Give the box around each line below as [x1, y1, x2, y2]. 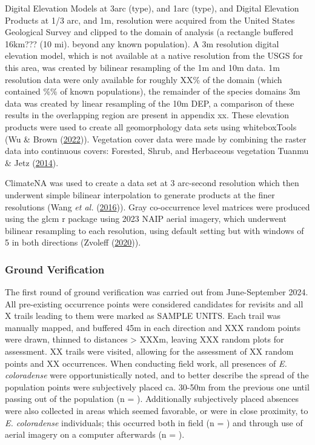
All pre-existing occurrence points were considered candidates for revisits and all [5, 297, 303, 310]
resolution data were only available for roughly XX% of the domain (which [5, 73, 282, 85]
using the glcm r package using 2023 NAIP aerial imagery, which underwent [5, 212, 287, 225]
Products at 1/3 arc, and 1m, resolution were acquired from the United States [5, 13, 295, 26]
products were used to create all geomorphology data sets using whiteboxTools [5, 120, 297, 133]
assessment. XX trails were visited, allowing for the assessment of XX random [5, 345, 294, 358]
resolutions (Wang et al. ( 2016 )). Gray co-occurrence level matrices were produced [5, 200, 310, 213]
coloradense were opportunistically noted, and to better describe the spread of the [5, 369, 309, 381]
